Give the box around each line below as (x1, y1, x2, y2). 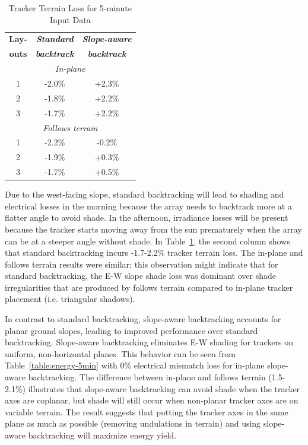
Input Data (50, 13, 91, 26)
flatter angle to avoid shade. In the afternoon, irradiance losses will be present (5, 211, 288, 224)
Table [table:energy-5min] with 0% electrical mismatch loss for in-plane (5, 359, 265, 371)
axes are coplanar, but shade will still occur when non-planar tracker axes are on (5, 394, 299, 406)
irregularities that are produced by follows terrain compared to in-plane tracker (5, 281, 293, 293)
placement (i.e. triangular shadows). (5, 293, 135, 305)
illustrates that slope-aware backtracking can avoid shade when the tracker (28, 382, 300, 395)
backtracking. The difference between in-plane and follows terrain (28, 371, 266, 383)
